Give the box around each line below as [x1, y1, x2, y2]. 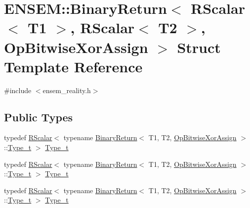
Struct [177, 37, 221, 57]
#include [4, 85, 32, 95]
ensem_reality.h [42, 85, 91, 95]
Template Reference [4, 56, 143, 76]
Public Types [4, 109, 73, 124]
